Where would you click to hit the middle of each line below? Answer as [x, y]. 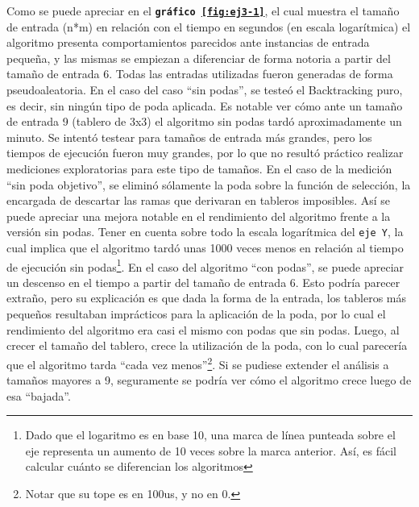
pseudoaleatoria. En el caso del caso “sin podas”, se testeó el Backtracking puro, [205, 90]
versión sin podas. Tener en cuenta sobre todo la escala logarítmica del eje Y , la [205, 232]
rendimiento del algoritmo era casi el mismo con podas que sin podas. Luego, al [203, 329]
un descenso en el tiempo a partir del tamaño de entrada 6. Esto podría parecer [203, 282]
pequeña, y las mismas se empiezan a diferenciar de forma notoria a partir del [199, 58]
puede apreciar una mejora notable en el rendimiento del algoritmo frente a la [199, 216]
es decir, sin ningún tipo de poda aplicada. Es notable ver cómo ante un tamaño [205, 105]
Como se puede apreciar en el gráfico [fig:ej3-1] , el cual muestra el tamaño [203, 10]
